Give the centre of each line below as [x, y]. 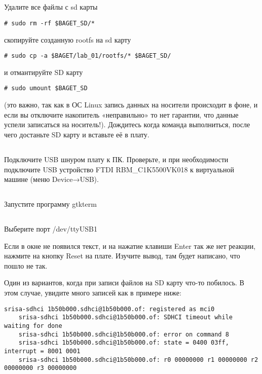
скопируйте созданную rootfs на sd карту [68, 39]
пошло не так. [26, 265]
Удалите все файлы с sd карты [51, 7]
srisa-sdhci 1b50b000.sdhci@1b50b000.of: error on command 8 [124, 334]
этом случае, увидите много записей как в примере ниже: [93, 293]
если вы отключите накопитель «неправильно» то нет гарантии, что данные [121, 114]
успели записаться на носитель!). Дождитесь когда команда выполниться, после [127, 124]
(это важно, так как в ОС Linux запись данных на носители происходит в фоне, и [131, 105]
